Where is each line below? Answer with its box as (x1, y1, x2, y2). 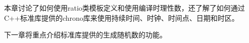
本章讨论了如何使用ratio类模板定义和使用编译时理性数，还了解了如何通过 (4, 3, 245, 13)
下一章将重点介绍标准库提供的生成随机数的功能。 (4, 29, 167, 40)
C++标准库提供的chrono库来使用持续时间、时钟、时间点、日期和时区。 (4, 12, 239, 23)
